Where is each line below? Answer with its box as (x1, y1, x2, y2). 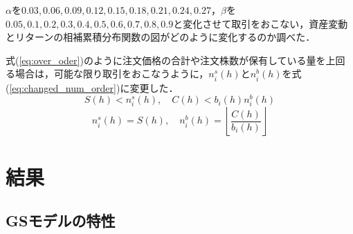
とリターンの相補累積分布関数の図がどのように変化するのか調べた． (6, 30, 316, 44)
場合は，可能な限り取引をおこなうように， (15, 66, 209, 81)
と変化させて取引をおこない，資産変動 (173, 16, 348, 30)
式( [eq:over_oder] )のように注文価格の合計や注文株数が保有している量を (6, 52, 326, 67)
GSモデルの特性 (6, 210, 116, 231)
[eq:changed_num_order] (9, 80, 116, 95)
